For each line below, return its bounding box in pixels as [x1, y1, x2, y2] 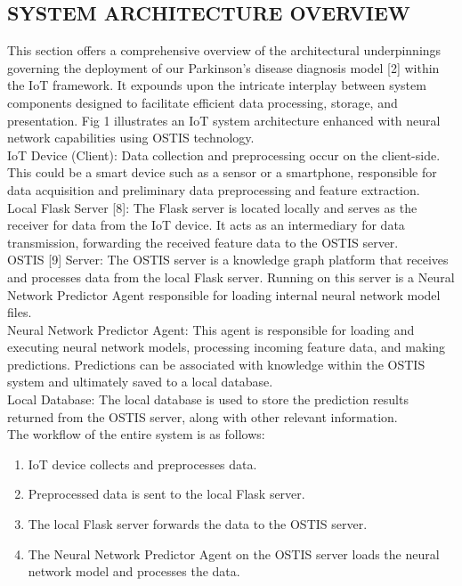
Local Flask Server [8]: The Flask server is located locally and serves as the [7, 198, 417, 216]
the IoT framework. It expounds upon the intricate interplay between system [7, 76, 426, 94]
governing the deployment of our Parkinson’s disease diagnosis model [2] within [7, 58, 440, 77]
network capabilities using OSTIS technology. [7, 128, 255, 147]
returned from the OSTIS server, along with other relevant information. [7, 407, 398, 426]
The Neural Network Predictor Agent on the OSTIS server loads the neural [28, 544, 440, 563]
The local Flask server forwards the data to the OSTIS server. [28, 515, 368, 533]
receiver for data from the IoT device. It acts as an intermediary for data [7, 216, 405, 234]
